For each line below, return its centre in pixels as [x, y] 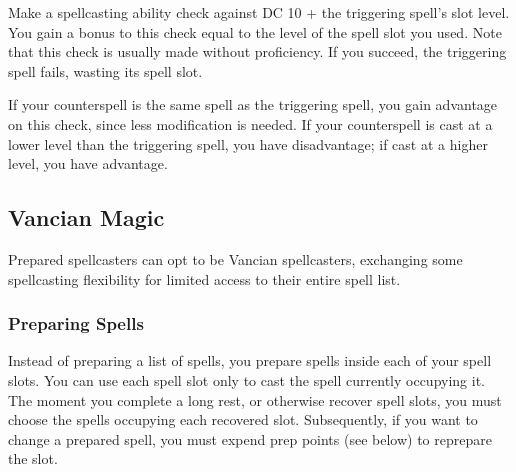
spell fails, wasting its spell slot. [105, 70]
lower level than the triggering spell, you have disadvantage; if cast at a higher [248, 143]
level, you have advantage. [88, 163]
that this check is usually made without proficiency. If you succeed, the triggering [257, 51]
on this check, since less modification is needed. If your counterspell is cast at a [250, 123]
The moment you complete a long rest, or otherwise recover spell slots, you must [255, 399]
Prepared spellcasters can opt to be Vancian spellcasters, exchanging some [235, 258]
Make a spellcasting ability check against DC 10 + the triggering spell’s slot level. [259, 12]
